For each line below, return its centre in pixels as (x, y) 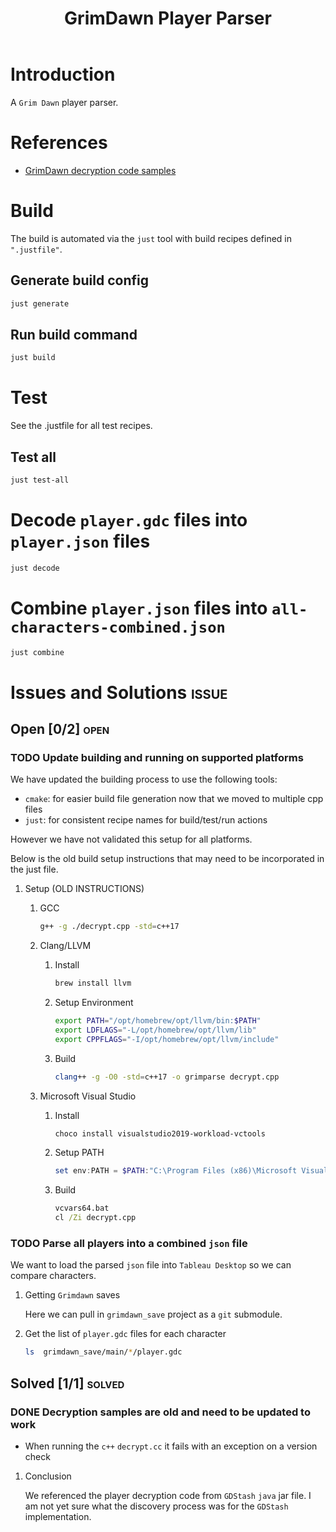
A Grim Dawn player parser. (64, 102)
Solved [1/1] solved (67, 1383)
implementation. (58, 1516)
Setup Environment (94, 1003)
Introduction (63, 74)
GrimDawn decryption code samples (100, 170)
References (59, 143)
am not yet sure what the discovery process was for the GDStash (156, 1506)
